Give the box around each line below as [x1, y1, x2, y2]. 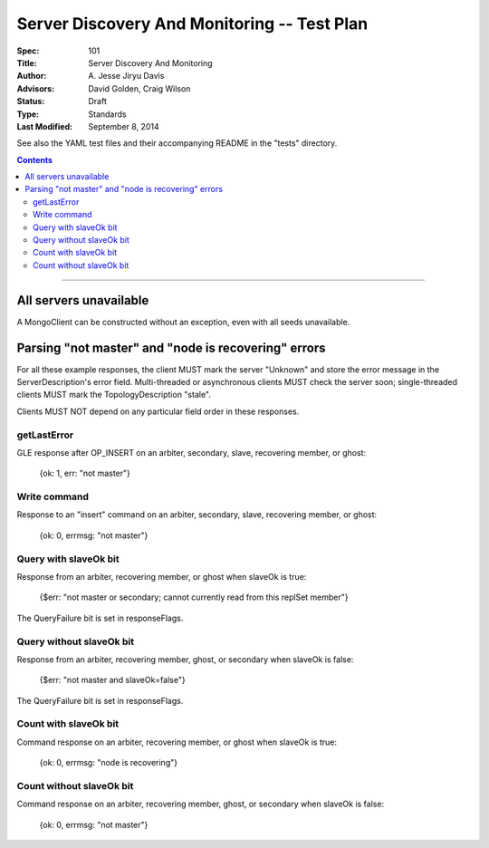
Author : [16, 71, 47, 82]
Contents [16, 154, 53, 165]
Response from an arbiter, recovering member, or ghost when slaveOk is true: [16, 571, 307, 582]
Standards [88, 109, 127, 120]
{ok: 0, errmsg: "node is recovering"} [39, 757, 178, 768]
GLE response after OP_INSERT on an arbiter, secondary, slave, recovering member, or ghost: [16, 447, 367, 458]
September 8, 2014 [88, 120, 159, 131]
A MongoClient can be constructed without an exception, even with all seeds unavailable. [16, 316, 350, 327]
